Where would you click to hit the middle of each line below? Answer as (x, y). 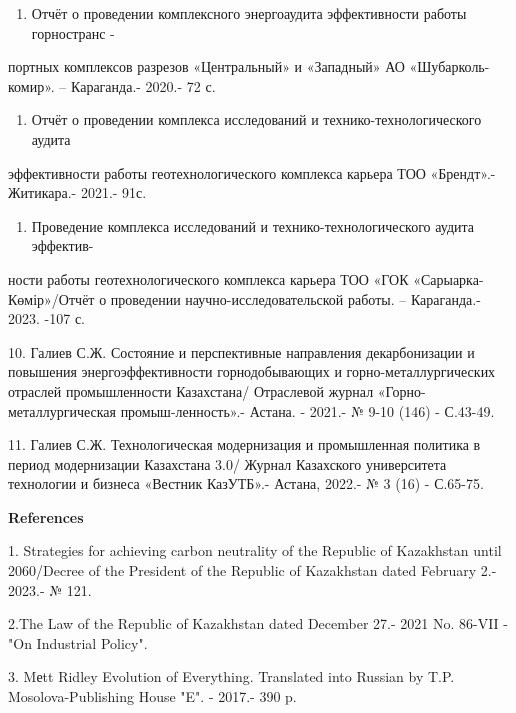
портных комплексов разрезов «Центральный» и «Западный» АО (206, 66)
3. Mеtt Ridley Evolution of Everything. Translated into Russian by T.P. (231, 676)
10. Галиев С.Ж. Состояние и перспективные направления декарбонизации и (241, 351)
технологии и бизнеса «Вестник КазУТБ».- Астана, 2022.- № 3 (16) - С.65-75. (246, 483)
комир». (31, 85)
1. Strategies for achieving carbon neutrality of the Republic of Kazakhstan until (255, 550)
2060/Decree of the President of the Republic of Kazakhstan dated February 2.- (252, 570)
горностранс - (73, 32)
